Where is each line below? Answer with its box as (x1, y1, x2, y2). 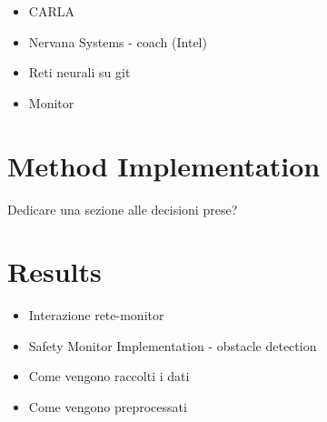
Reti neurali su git (28, 63, 131, 82)
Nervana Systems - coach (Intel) (28, 32, 207, 51)
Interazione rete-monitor (28, 306, 164, 325)
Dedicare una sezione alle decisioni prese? (7, 199, 238, 218)
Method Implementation (7, 146, 321, 184)
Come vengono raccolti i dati (28, 367, 190, 386)
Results (7, 253, 102, 290)
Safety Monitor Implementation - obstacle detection (28, 336, 317, 355)
